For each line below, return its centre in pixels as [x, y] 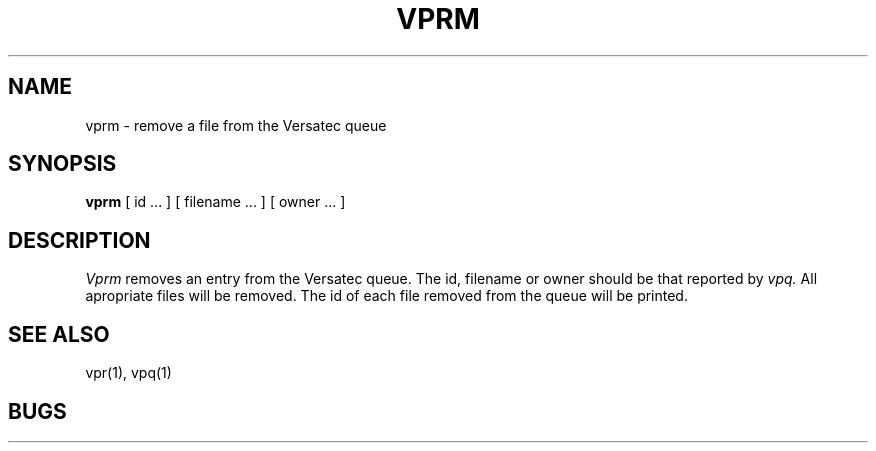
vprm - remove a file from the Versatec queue [236, 125]
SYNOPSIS [62, 164]
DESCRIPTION [79, 240]
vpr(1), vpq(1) [128, 373]
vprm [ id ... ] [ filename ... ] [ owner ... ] [215, 202]
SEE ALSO [59, 334]
